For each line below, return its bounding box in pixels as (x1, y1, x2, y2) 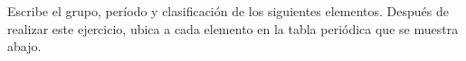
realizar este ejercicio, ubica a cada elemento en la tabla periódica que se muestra (7, 19, 459, 38)
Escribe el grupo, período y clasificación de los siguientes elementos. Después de (7, 2, 449, 20)
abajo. (7, 37, 42, 56)
